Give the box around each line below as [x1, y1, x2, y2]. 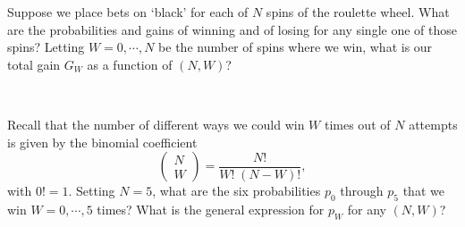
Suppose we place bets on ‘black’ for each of [7, 3, 249, 21]
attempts [409, 114, 458, 133]
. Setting [68, 181, 115, 200]
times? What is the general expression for [97, 199, 325, 218]
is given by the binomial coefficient [7, 132, 198, 151]
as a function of [87, 55, 173, 73]
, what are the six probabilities [152, 181, 321, 200]
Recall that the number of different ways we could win [7, 114, 305, 133]
